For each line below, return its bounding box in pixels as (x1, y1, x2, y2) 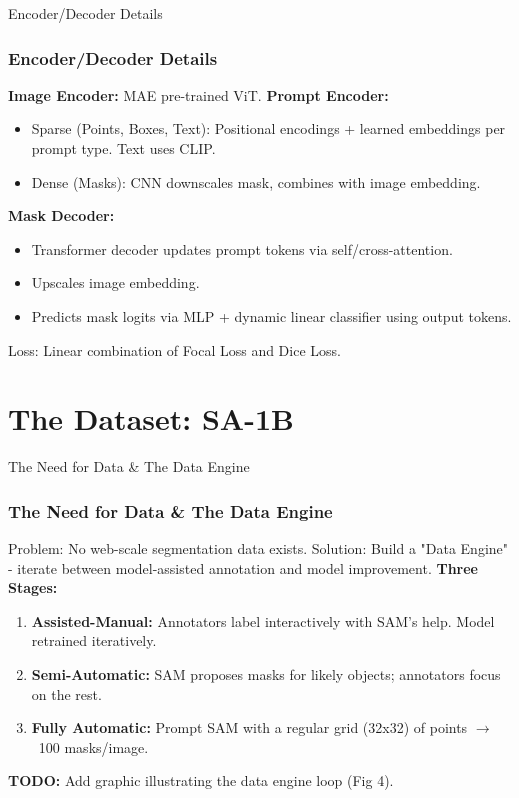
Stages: (8, 577, 58, 598)
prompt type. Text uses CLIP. (31, 138, 216, 158)
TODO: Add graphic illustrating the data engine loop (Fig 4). (8, 770, 394, 791)
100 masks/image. (38, 736, 149, 757)
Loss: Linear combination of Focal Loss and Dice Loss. (8, 339, 341, 360)
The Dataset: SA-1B (8, 398, 294, 439)
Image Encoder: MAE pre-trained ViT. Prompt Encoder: (8, 84, 389, 105)
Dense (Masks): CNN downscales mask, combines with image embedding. (31, 171, 481, 192)
